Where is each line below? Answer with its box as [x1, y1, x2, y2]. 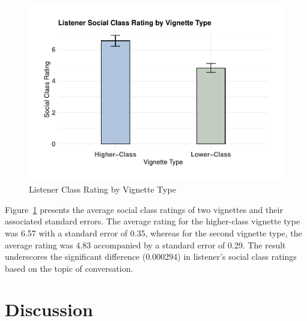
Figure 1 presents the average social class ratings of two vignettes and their [5, 203, 283, 215]
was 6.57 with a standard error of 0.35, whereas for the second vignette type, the [5, 226, 302, 239]
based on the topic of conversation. [5, 262, 133, 274]
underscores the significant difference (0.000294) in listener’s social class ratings [5, 250, 297, 263]
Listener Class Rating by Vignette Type [29, 183, 176, 196]
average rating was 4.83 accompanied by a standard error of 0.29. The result [5, 238, 286, 251]
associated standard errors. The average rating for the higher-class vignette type [5, 215, 300, 227]
